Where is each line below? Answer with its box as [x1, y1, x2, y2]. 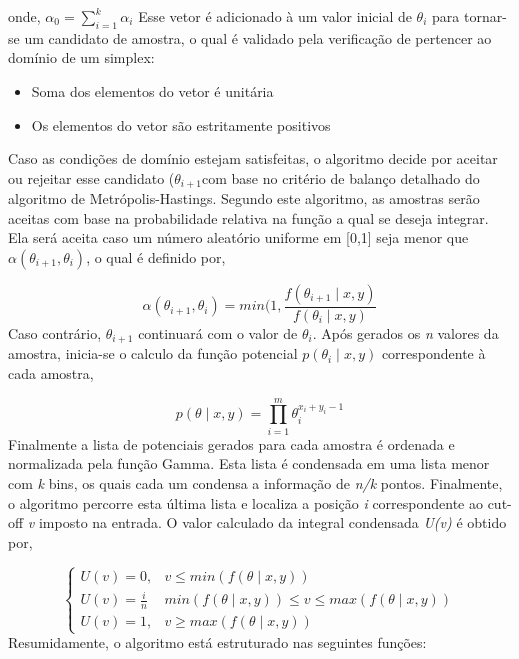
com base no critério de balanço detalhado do [202, 167, 480, 188]
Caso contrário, [8, 323, 102, 344]
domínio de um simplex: [8, 47, 155, 68]
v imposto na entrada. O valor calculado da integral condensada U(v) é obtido [27, 512, 507, 533]
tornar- [463, 6, 507, 26]
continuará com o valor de [138, 323, 298, 344]
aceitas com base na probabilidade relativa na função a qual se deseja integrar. [8, 207, 489, 228]
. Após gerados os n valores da [312, 323, 499, 344]
